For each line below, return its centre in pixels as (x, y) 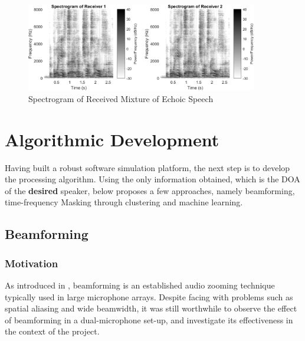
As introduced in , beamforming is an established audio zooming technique (140, 285)
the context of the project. (52, 331)
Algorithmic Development (112, 139)
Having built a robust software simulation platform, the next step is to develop (147, 167)
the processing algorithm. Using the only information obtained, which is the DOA (152, 179)
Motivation (32, 263)
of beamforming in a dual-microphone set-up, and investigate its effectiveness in (149, 319)
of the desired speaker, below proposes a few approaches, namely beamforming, (150, 190)
